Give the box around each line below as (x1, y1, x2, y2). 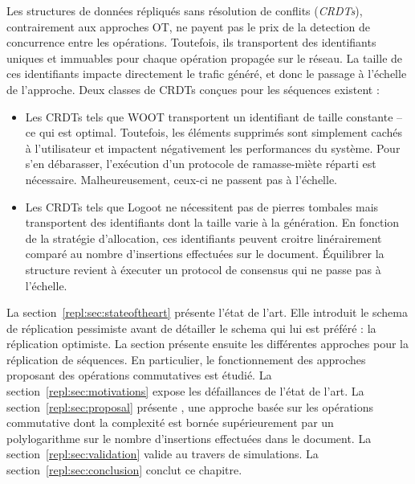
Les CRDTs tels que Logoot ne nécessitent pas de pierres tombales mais (25, 198, 379, 215)
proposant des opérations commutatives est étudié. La (6, 367, 272, 384)
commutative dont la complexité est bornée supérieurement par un (6, 414, 334, 431)
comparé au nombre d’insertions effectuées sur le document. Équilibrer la (25, 245, 384, 262)
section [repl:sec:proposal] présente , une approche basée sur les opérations (6, 398, 374, 415)
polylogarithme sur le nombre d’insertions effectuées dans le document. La (6, 429, 372, 446)
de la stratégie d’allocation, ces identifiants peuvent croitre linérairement (25, 229, 382, 246)
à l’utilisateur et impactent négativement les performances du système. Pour (25, 139, 401, 156)
